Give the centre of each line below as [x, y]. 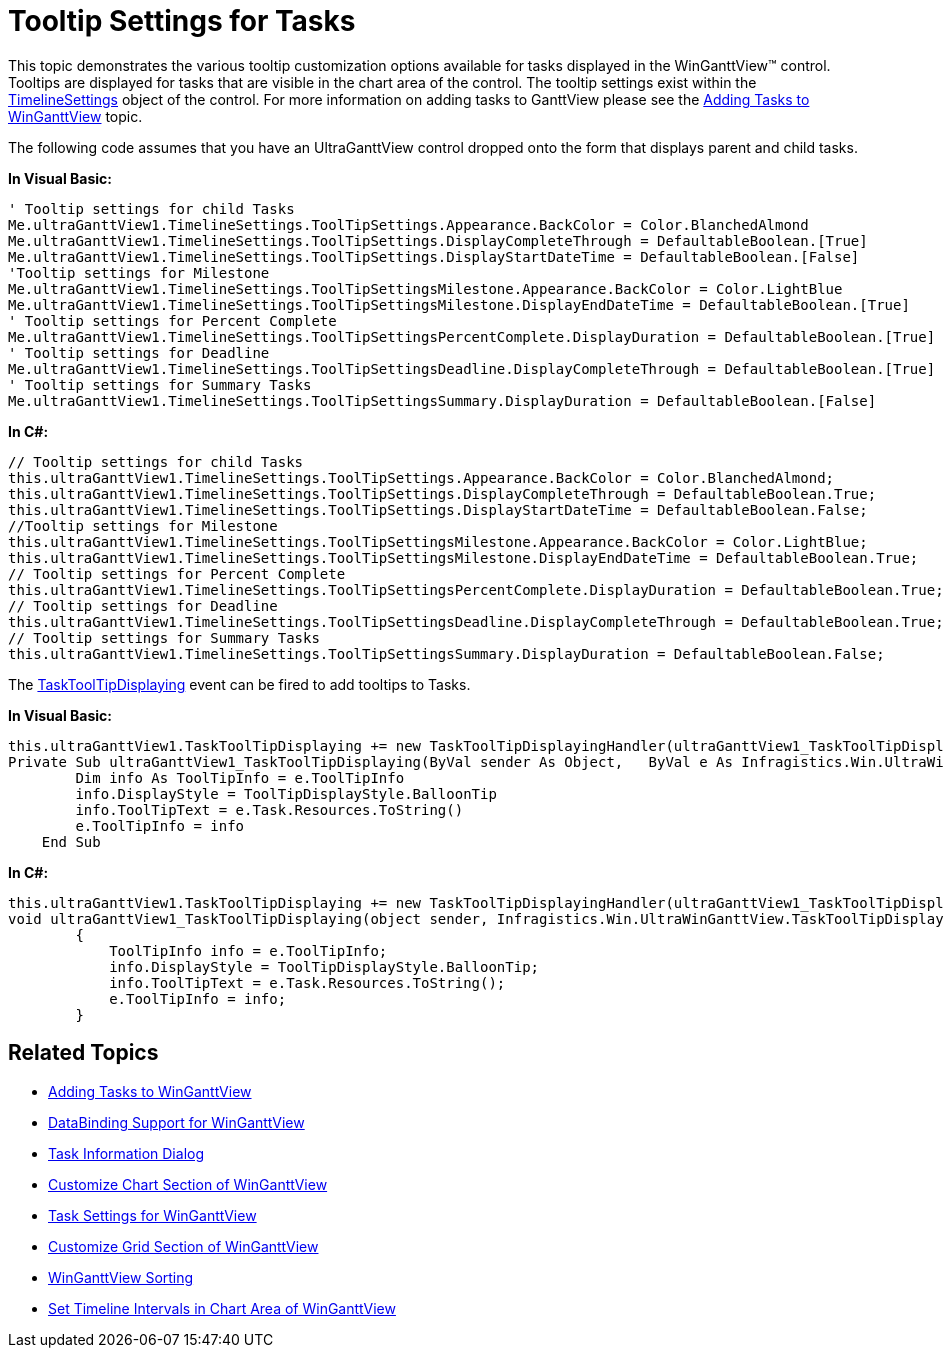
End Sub [71, 841]
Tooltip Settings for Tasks [182, 21]
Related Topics [83, 1053]
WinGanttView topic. [75, 116]
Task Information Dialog [126, 1153]
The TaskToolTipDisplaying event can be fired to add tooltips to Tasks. [239, 684]
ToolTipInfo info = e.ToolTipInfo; [248, 950]
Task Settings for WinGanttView [152, 1215]
